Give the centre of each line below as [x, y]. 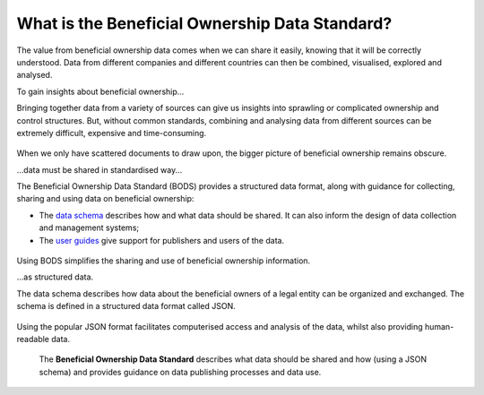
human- [439, 326]
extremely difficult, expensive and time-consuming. [112, 133]
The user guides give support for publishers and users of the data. [162, 240]
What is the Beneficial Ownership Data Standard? [204, 23]
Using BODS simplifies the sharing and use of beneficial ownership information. [164, 261]
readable [33, 339]
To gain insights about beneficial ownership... [100, 91]
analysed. [35, 75]
